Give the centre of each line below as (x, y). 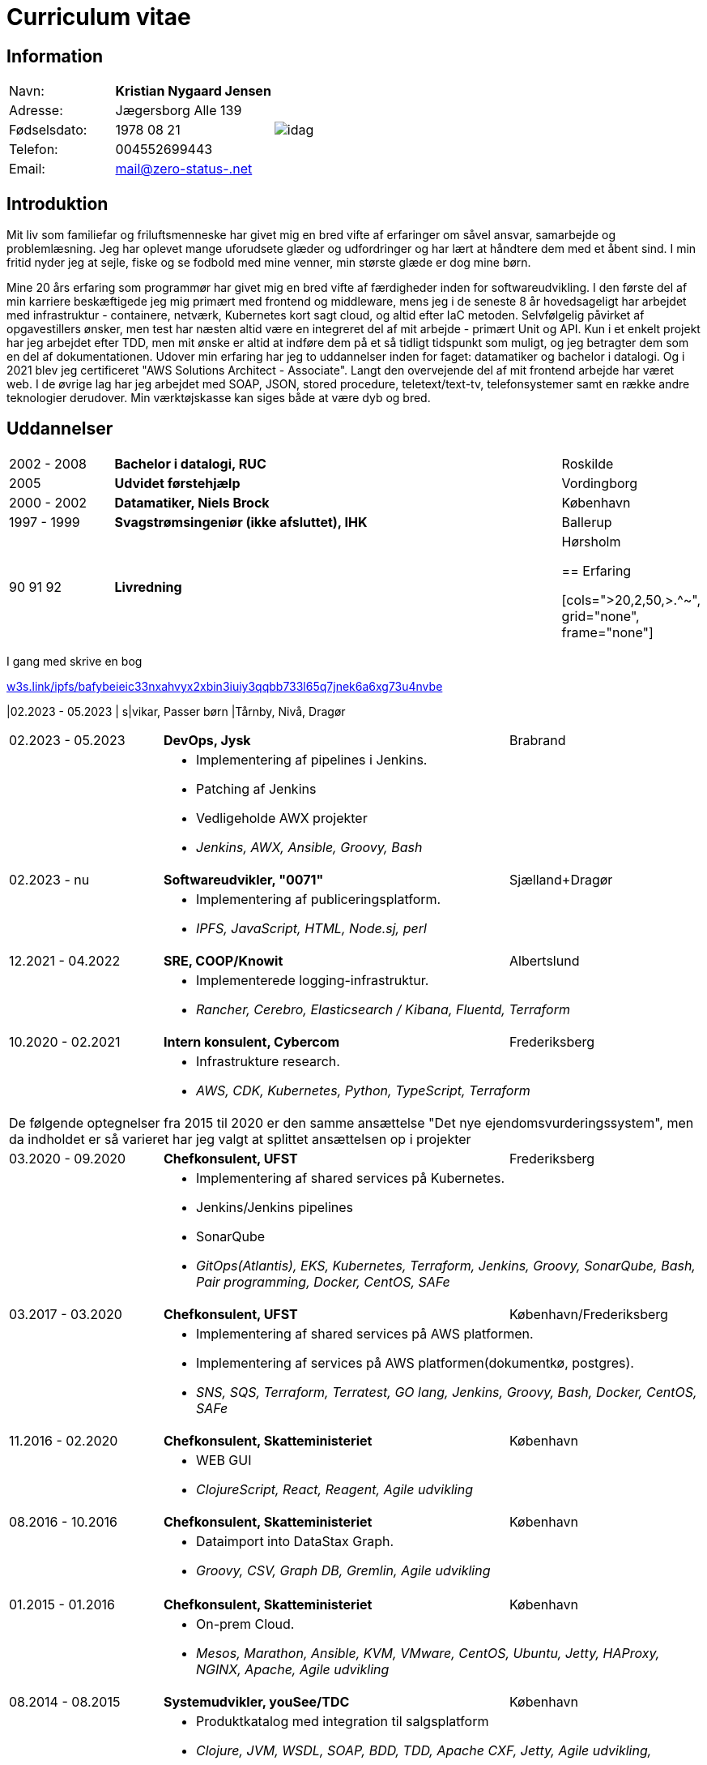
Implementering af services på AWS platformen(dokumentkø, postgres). (415, 1362)
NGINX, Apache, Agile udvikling (293, 1669)
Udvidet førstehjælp (177, 483)
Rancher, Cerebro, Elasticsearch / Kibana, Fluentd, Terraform (383, 1009)
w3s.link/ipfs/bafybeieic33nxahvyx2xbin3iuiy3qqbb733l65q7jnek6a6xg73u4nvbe (225, 686)
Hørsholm (591, 541)
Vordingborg (600, 483)
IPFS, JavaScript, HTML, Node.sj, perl (311, 928)
